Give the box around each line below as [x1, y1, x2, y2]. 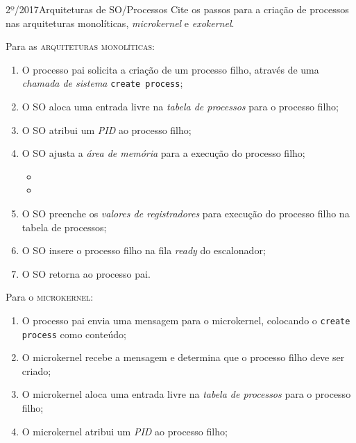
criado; [22, 363, 51, 378]
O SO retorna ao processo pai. [22, 266, 151, 281]
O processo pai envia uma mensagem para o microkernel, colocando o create [22, 312, 350, 327]
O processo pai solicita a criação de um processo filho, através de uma [22, 62, 319, 76]
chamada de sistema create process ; [22, 76, 183, 90]
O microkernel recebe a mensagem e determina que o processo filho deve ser [22, 350, 345, 365]
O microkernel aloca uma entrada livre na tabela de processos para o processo [22, 387, 351, 401]
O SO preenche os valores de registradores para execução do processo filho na [22, 206, 350, 220]
